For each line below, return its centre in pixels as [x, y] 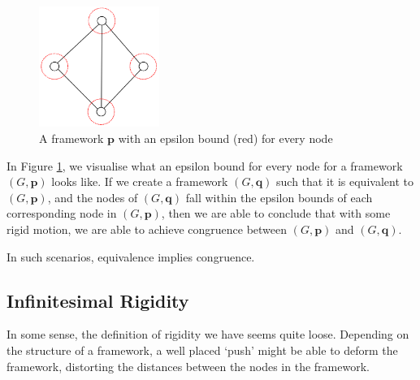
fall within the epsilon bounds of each [279, 197]
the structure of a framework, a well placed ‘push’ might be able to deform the [202, 350]
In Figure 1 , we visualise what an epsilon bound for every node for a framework [205, 165]
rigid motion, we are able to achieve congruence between [147, 229]
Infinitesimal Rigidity [98, 300]
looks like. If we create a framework [140, 181]
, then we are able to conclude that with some [276, 213]
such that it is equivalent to [345, 181]
